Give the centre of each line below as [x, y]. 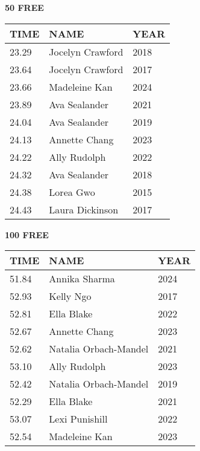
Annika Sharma [82, 279]
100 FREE [27, 234]
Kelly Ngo [70, 296]
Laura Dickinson [84, 209]
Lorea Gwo [72, 192]
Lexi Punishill [78, 419]
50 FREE [24, 7]
